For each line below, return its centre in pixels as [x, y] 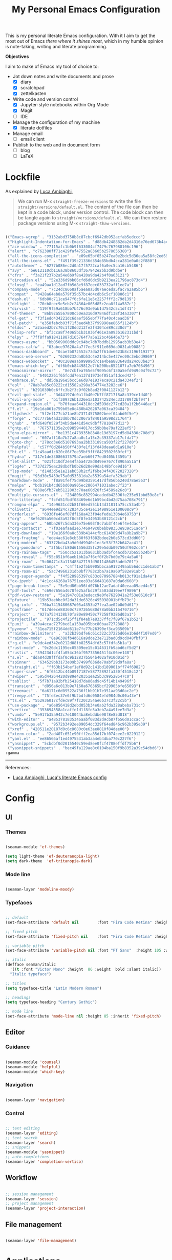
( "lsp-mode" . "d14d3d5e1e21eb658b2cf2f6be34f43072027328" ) [73, 471]
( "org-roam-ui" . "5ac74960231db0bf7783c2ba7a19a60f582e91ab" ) [76, 571]
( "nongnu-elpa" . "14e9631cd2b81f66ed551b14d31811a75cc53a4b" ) [76, 505]
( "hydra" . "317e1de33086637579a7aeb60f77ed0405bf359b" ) [69, 457]
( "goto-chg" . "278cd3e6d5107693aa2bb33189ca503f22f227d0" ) [73, 442]
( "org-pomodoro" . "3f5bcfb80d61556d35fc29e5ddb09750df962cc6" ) [77, 548]
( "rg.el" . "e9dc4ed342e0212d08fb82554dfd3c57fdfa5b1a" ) [69, 643]
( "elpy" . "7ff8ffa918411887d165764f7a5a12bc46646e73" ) [68, 338]
